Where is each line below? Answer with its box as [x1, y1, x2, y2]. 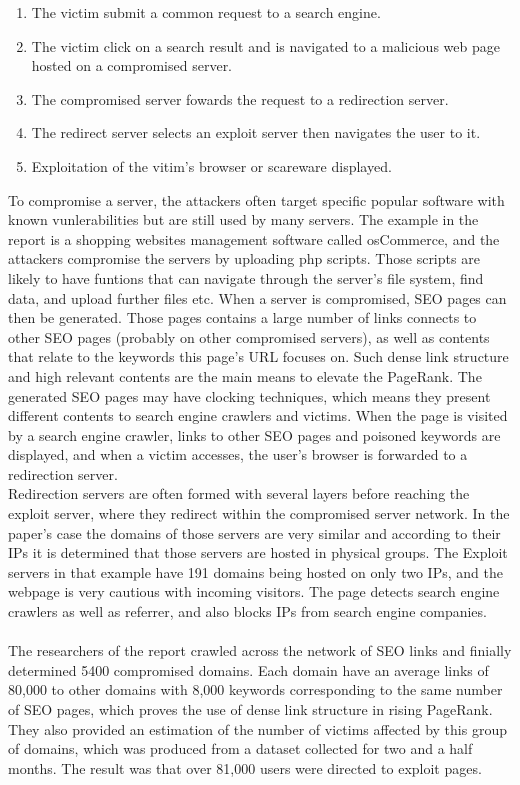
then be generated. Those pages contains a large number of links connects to [8, 307, 477, 328]
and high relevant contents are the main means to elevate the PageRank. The [8, 365, 482, 386]
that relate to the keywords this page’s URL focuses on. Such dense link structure [8, 346, 509, 367]
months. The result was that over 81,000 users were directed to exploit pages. [8, 757, 482, 778]
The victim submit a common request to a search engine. [31, 2, 381, 22]
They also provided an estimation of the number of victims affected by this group [8, 718, 507, 739]
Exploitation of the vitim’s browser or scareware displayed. [31, 155, 392, 176]
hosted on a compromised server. [31, 55, 233, 76]
